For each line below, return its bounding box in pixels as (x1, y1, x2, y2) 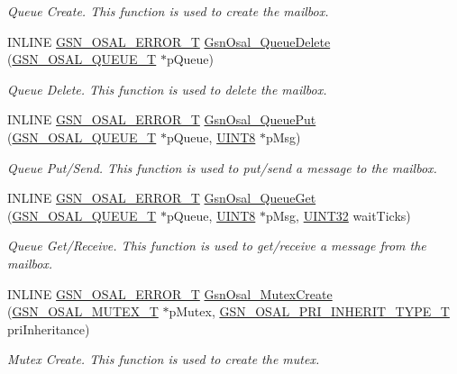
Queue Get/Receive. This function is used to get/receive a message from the (7, 236, 426, 255)
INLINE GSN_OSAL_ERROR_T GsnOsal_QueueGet (7, 188, 316, 207)
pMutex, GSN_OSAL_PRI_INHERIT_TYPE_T (169, 302, 450, 321)
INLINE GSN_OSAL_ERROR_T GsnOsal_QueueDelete (7, 32, 331, 50)
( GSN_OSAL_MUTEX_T (7, 302, 159, 321)
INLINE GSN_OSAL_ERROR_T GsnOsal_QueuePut (7, 110, 316, 129)
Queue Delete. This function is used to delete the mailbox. (7, 79, 327, 98)
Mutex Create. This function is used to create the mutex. (7, 350, 320, 369)
